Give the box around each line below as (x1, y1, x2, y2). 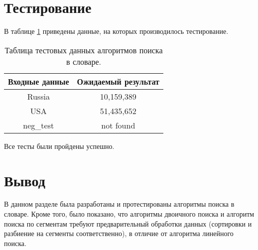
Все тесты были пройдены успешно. (4, 140, 115, 151)
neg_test (23, 119, 54, 131)
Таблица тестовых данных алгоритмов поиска (4, 44, 163, 56)
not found (101, 119, 135, 131)
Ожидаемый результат (77, 75, 159, 87)
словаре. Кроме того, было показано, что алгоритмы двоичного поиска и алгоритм (4, 209, 255, 219)
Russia (27, 90, 50, 102)
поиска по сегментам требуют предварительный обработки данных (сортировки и (4, 218, 252, 229)
